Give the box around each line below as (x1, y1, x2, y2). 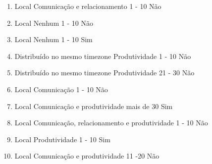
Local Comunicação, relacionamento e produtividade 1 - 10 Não (14, 117, 208, 128)
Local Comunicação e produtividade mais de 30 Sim (14, 101, 173, 111)
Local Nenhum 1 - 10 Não (14, 17, 93, 28)
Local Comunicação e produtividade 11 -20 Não (14, 151, 159, 161)
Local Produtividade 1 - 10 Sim (14, 134, 110, 144)
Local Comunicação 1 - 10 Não (14, 84, 108, 94)
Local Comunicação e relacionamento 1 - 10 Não (14, 1, 161, 11)
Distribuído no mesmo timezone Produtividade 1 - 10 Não (14, 51, 191, 61)
